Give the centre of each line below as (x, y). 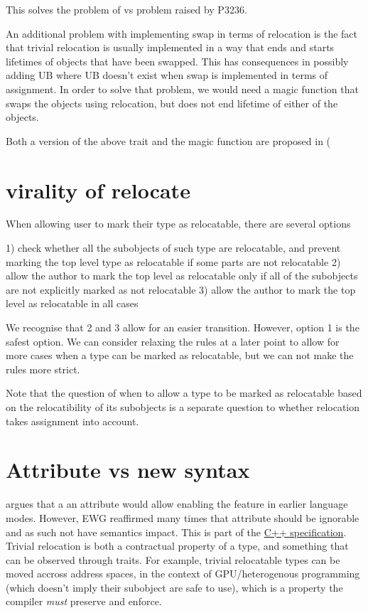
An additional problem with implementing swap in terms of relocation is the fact (182, 33)
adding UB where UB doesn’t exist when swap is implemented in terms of (167, 75)
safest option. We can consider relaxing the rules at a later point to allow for (173, 341)
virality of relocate (98, 190)
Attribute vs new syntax (128, 470)
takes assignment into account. (72, 421)
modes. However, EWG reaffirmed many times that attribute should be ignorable (183, 517)
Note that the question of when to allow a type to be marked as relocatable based (184, 393)
